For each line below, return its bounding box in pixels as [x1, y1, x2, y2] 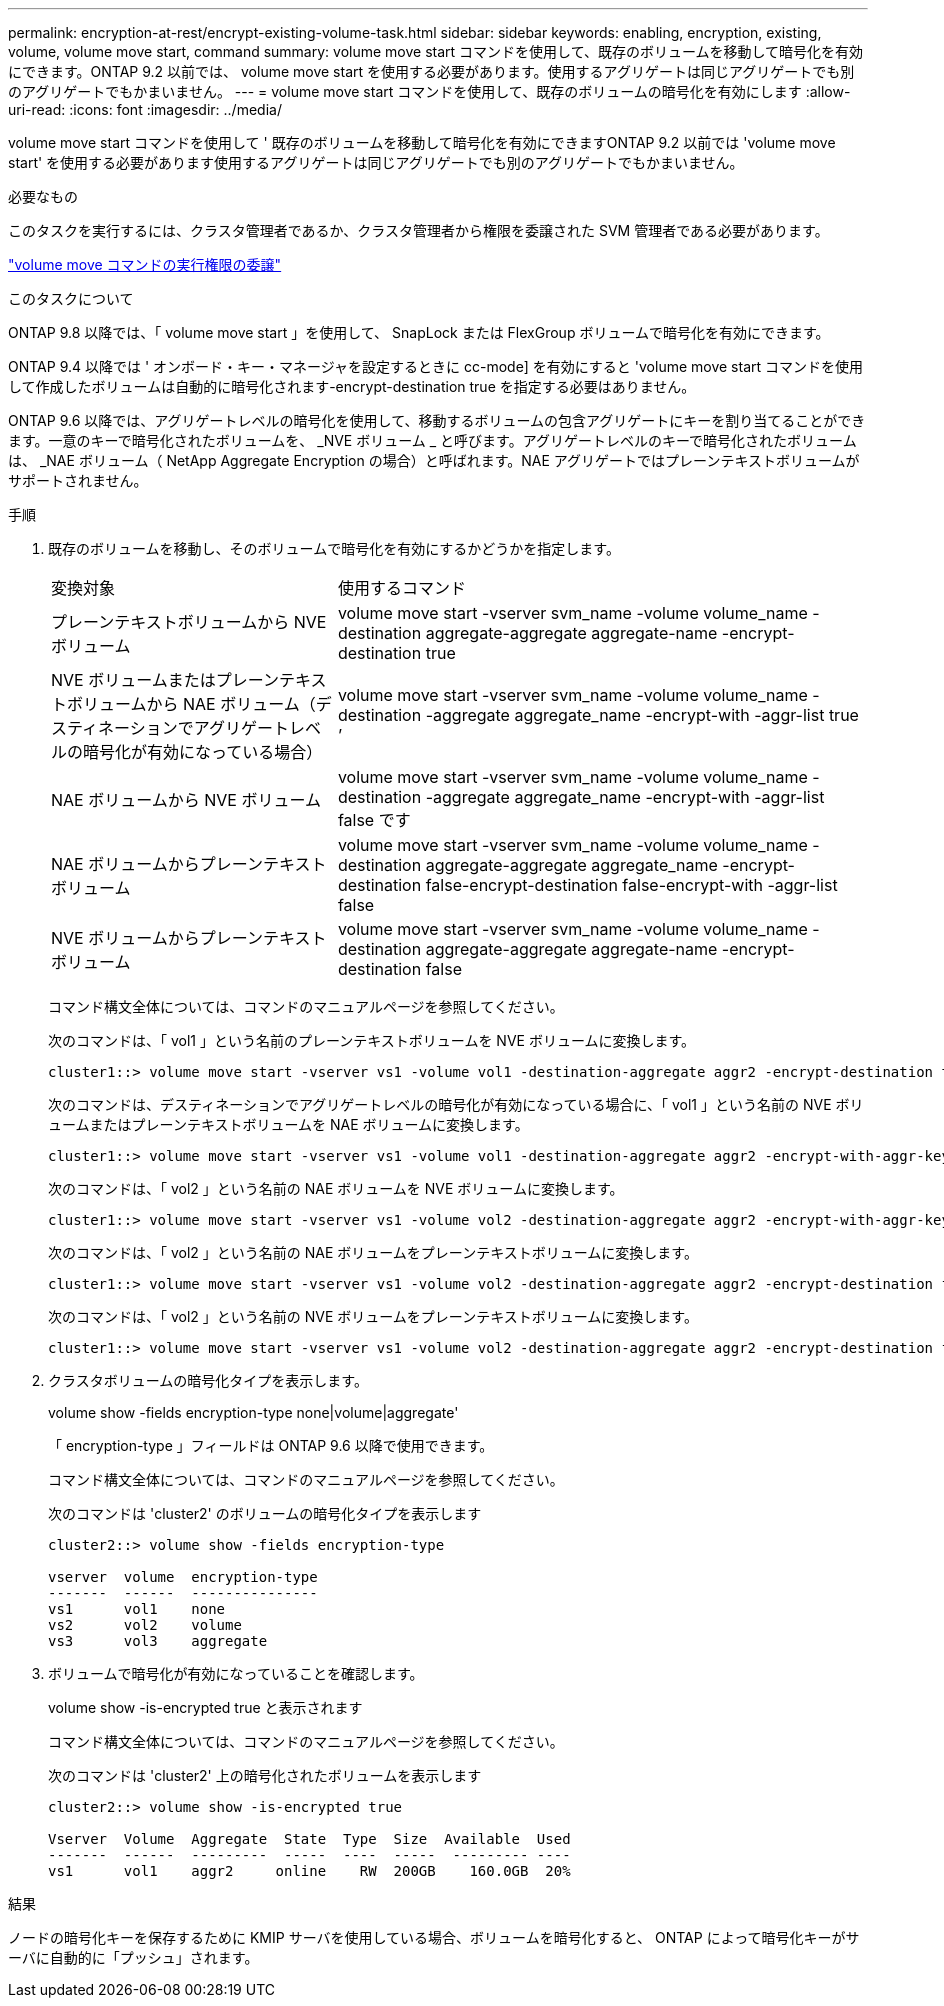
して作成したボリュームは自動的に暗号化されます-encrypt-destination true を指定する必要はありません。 [8, 378, 696, 395]
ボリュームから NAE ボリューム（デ [67, 694, 332, 714]
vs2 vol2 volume [48, 1617, 242, 1633]
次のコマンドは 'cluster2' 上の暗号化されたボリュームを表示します [48, 1767, 482, 1784]
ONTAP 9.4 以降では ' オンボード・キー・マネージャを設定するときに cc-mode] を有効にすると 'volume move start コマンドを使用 [8, 358, 864, 375]
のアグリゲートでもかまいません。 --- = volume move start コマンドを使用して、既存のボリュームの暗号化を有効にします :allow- [8, 83, 851, 100]
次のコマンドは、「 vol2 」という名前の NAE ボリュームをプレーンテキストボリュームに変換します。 [48, 1244, 698, 1261]
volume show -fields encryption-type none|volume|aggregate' [48, 1404, 459, 1421]
